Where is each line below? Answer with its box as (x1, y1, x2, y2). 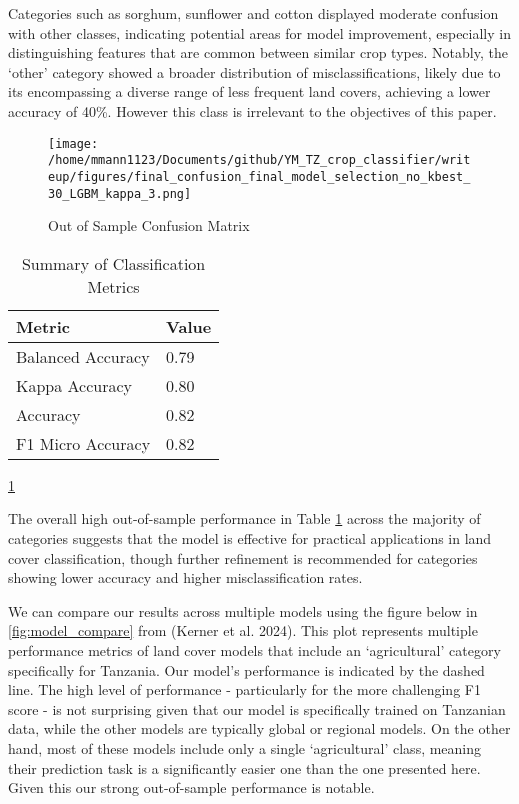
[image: (48, 136, 99, 151)
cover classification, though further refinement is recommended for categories (8, 547, 478, 568)
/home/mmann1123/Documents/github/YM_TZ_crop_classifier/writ (48, 153, 471, 168)
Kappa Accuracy (16, 373, 133, 397)
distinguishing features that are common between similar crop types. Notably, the (8, 42, 508, 63)
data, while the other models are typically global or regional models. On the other (8, 718, 511, 739)
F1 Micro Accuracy (16, 431, 151, 455)
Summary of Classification (21, 251, 206, 275)
